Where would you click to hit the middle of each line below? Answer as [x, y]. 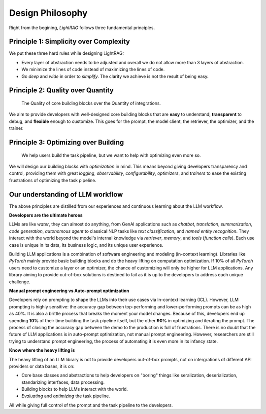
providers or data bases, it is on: [42, 366]
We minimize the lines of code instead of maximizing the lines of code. [93, 70]
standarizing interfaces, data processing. [63, 382]
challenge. [20, 282]
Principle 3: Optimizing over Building [66, 142]
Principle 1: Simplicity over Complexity [69, 42]
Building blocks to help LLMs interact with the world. [75, 389]
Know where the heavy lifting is [42, 350]
